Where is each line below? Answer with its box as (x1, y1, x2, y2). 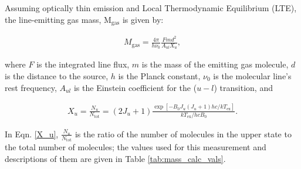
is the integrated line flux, (36, 58, 130, 70)
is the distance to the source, (5, 69, 109, 82)
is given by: (122, 13, 164, 25)
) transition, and (214, 81, 273, 93)
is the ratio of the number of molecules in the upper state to (75, 127, 292, 140)
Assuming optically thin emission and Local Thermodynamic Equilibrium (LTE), (5, 2, 297, 13)
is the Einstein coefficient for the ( (73, 81, 197, 93)
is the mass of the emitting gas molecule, (141, 58, 289, 70)
